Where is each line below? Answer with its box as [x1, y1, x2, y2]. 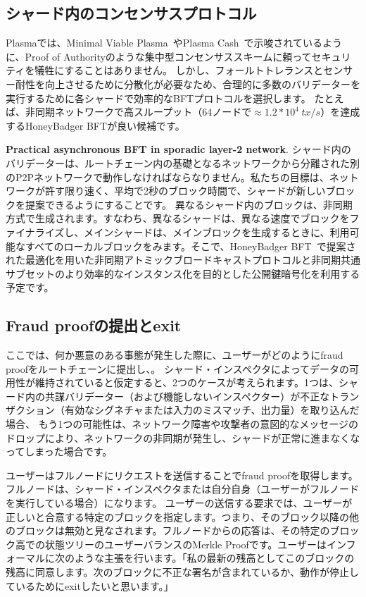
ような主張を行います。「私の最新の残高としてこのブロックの [74, 550, 355, 565]
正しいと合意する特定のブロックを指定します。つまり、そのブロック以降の [6, 509, 350, 524]
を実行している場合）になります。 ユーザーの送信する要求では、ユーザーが [6, 496, 353, 510]
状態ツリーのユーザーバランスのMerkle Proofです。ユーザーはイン [44, 536, 346, 551]
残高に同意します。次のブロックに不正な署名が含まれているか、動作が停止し [6, 565, 359, 579]
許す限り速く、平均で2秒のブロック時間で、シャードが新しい [44, 183, 326, 198]
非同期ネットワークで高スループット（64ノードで [25, 104, 252, 119]
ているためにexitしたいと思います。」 [6, 578, 174, 593]
